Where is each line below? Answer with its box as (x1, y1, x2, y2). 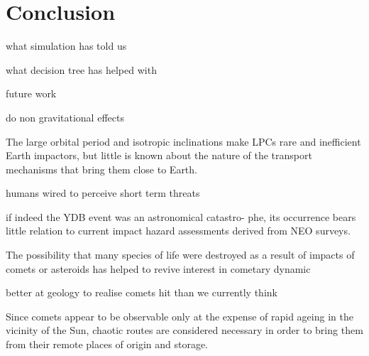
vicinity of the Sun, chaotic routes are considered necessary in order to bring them (6, 323, 363, 338)
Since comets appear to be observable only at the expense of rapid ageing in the (6, 308, 353, 323)
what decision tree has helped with (6, 62, 157, 77)
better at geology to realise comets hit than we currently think (6, 285, 277, 300)
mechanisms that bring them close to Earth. (6, 161, 197, 176)
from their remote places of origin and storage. (6, 337, 209, 352)
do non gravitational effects (6, 109, 124, 124)
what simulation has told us (6, 38, 127, 53)
